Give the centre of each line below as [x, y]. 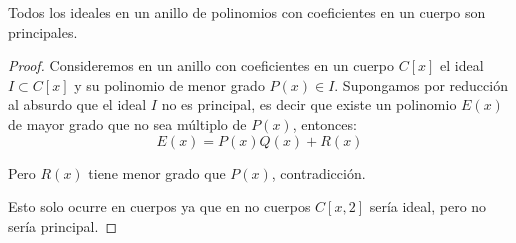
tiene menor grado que [157, 172]
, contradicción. [318, 172]
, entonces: [324, 123]
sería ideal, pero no [428, 206]
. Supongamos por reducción [421, 84]
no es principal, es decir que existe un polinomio [309, 104]
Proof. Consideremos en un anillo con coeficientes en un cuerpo [201, 65]
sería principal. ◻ [63, 225]
